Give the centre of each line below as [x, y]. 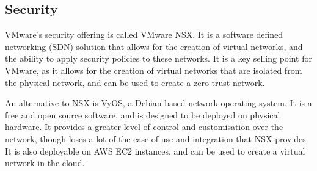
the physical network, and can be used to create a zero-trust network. [135, 82]
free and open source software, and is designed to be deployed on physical [143, 115]
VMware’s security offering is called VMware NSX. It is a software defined [144, 35]
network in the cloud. [45, 163]
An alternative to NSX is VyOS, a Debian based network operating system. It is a [158, 103]
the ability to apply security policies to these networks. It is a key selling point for [159, 58]
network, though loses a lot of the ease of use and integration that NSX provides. [157, 138]
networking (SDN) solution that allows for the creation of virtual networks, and [154, 46]
